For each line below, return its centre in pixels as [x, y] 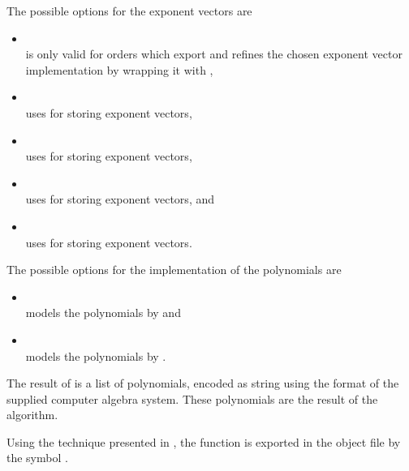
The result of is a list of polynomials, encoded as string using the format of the [203, 383]
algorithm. [32, 415]
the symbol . [37, 458]
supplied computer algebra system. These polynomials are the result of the [192, 398]
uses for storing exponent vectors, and [120, 199]
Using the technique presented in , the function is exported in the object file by [204, 441]
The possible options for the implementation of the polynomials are [174, 270]
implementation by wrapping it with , [119, 69]
